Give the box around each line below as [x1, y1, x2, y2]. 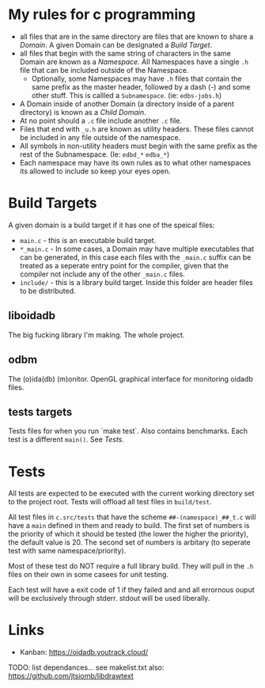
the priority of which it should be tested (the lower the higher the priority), [8, 529, 249, 539]
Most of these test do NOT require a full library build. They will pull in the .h [8, 561, 254, 571]
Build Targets [8, 194, 97, 212]
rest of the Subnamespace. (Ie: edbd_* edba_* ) [19, 149, 170, 159]
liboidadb [8, 309, 56, 322]
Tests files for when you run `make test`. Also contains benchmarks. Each [8, 426, 248, 436]
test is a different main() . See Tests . [8, 435, 125, 444]
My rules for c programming [8, 6, 196, 24]
